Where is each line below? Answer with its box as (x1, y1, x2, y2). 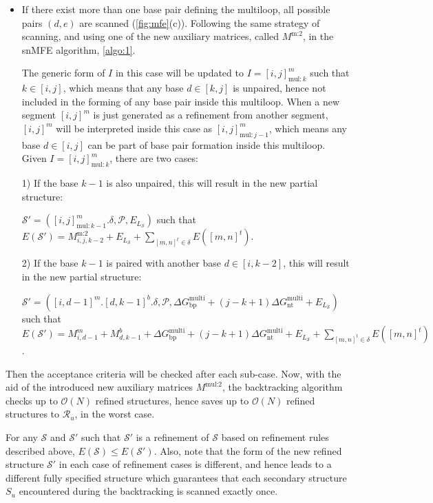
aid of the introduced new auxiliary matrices (6, 380, 193, 394)
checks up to (6, 393, 58, 407)
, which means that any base (63, 81, 184, 95)
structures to (6, 407, 60, 421)
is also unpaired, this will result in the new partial (106, 176, 318, 190)
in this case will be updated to (115, 65, 244, 80)
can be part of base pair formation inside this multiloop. (87, 137, 326, 152)
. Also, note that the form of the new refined (154, 443, 342, 458)
